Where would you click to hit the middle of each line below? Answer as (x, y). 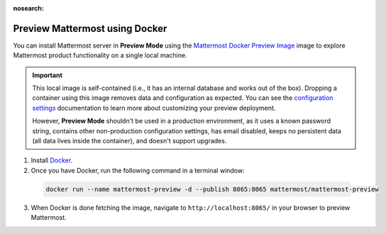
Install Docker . (52, 160)
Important (48, 75)
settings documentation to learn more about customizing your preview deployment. (154, 108)
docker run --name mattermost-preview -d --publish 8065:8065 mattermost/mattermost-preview (212, 189)
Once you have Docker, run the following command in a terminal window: (138, 170)
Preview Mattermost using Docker (90, 28)
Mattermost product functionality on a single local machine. (100, 55)
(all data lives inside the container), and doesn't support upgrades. (129, 141)
